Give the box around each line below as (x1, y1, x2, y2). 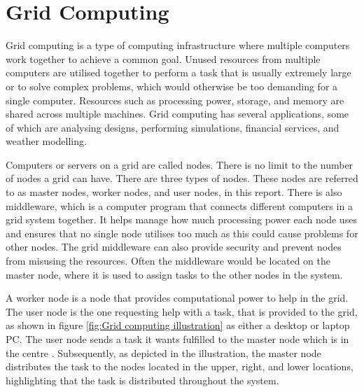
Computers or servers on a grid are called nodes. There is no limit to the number (6, 157, 353, 171)
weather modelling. (6, 134, 87, 148)
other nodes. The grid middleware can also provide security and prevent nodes (6, 239, 342, 254)
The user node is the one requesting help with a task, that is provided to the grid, (6, 304, 358, 318)
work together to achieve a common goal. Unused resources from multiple (6, 51, 321, 66)
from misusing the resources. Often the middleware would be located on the (6, 253, 331, 268)
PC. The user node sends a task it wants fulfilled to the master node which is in (6, 332, 349, 346)
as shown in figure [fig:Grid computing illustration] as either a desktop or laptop (6, 318, 350, 332)
